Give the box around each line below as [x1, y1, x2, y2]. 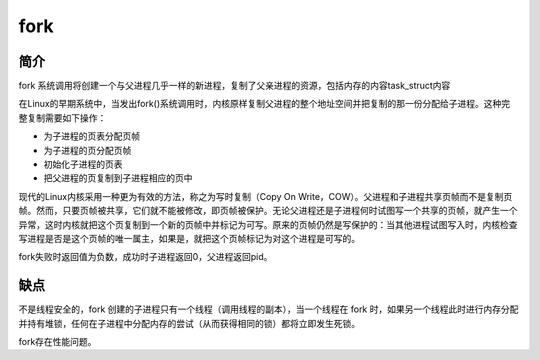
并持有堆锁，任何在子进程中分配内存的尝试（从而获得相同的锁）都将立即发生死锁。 [18, 317, 360, 329]
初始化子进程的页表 [43, 158, 123, 170]
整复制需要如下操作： [18, 111, 107, 124]
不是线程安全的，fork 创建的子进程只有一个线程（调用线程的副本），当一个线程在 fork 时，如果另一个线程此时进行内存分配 [18, 303, 519, 315]
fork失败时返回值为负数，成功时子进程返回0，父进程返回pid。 [18, 251, 273, 263]
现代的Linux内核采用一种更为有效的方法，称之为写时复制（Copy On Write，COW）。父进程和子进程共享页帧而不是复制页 [18, 190, 513, 202]
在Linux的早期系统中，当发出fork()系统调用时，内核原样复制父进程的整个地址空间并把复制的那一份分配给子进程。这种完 [18, 98, 511, 110]
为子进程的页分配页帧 [43, 144, 132, 156]
